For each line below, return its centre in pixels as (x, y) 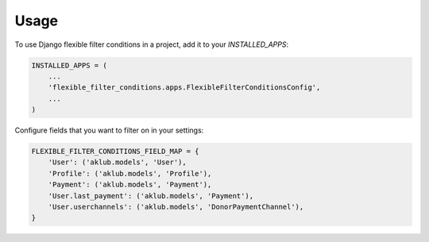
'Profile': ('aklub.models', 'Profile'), (130, 173)
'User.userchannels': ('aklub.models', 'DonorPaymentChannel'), (176, 207)
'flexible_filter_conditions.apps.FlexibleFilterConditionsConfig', (184, 88)
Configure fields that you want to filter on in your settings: (109, 130)
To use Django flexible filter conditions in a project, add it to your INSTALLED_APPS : (152, 44)
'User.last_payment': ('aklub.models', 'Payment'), (151, 196)
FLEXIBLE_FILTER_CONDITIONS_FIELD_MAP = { (115, 152)
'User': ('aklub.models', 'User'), (117, 162)
